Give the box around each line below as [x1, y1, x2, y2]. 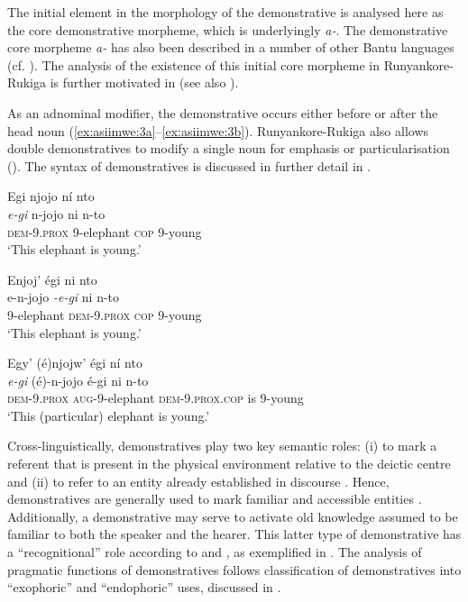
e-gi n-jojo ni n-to [7, 204, 106, 223]
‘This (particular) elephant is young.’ [7, 406, 210, 424]
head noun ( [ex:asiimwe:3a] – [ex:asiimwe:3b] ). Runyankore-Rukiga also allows [7, 121, 429, 140]
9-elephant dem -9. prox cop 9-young [7, 305, 202, 324]
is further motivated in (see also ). [50, 73, 239, 92]
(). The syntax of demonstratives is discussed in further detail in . [7, 156, 372, 175]
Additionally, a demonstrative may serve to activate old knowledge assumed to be [7, 506, 458, 525]
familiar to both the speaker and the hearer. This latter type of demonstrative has [7, 524, 462, 543]
